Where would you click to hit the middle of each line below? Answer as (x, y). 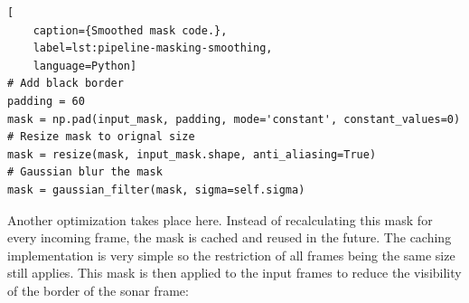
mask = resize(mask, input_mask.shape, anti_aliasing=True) (192, 154)
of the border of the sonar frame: (98, 290)
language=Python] (85, 66)
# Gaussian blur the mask (85, 172)
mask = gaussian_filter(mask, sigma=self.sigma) (156, 189)
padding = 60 (46, 101)
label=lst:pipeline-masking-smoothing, (153, 48)
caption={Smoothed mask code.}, (130, 30)
